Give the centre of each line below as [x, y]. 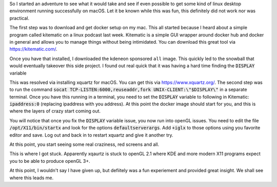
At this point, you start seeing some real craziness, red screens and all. [84, 144]
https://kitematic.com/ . [33, 49]
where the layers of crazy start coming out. [55, 111]
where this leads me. [32, 178]
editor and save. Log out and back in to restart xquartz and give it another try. [92, 135]
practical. [19, 18]
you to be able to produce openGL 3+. [50, 161]
